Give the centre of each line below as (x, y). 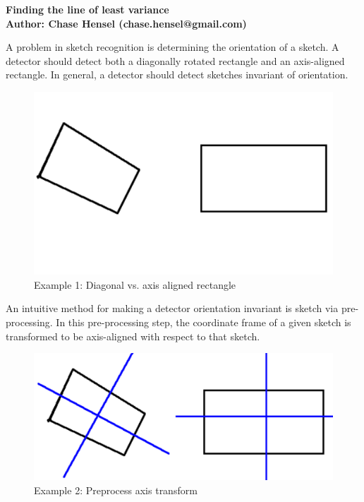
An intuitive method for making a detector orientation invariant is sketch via (172, 308)
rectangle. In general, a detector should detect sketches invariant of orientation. (177, 74)
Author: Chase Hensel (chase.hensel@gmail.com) (126, 23)
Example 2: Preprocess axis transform (116, 490)
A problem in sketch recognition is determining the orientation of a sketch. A (172, 47)
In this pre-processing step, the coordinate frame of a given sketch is (204, 322)
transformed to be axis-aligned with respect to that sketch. (133, 336)
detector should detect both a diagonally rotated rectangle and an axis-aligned (175, 60)
